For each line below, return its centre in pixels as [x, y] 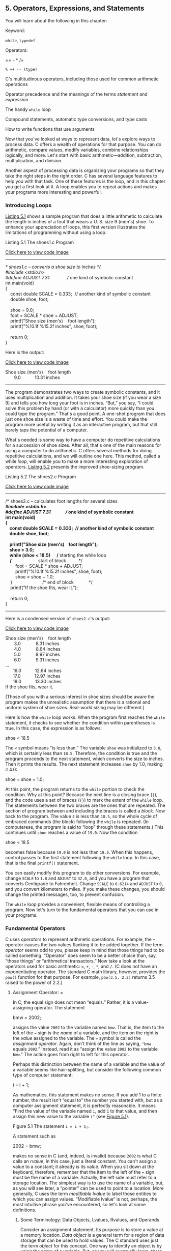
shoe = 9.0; [22, 310]
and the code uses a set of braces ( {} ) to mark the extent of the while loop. [84, 800]
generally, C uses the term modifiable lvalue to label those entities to [84, 1194]
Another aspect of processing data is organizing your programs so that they [85, 170]
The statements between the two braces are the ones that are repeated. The [85, 805]
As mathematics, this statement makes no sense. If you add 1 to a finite [87, 1095]
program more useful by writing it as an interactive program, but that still [81, 425]
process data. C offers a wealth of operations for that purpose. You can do [83, 144]
